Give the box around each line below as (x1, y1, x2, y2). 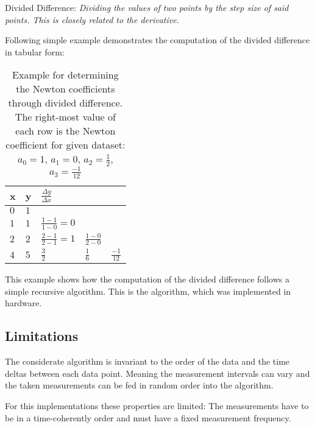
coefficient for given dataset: (5, 138, 126, 152)
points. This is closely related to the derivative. (5, 13, 179, 26)
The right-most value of (15, 110, 116, 124)
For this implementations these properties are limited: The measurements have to (5, 399, 309, 412)
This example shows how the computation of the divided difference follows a (5, 273, 289, 286)
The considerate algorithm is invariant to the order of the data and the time (5, 355, 290, 368)
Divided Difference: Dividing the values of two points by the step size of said (5, 1, 289, 13)
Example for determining (12, 68, 119, 82)
